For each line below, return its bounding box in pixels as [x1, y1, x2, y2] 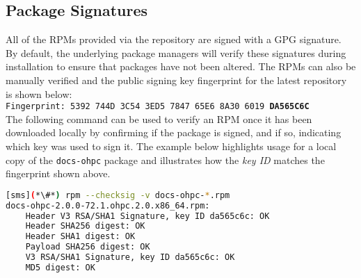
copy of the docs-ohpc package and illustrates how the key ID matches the [6, 152, 325, 167]
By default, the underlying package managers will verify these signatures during [6, 45, 346, 60]
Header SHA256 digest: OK [25, 221, 145, 231]
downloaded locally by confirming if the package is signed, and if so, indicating [6, 125, 342, 140]
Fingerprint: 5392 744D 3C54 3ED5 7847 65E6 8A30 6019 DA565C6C [6, 101, 310, 112]
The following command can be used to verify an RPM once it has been [6, 111, 312, 126]
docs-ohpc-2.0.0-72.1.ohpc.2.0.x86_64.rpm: [6, 200, 210, 211]
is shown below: [6, 86, 72, 101]
